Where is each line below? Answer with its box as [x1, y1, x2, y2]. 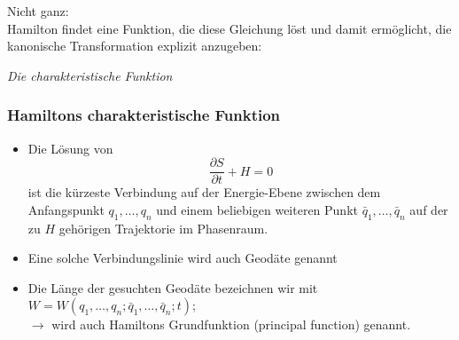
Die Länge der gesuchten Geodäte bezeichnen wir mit [27, 278, 318, 297]
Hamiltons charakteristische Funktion [7, 104, 281, 126]
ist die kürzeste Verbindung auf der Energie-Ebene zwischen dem [27, 183, 381, 202]
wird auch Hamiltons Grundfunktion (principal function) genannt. [51, 315, 411, 334]
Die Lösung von [27, 138, 113, 157]
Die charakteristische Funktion [7, 66, 173, 84]
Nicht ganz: [7, 2, 69, 20]
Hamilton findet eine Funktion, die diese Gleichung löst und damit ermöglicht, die [7, 19, 452, 37]
